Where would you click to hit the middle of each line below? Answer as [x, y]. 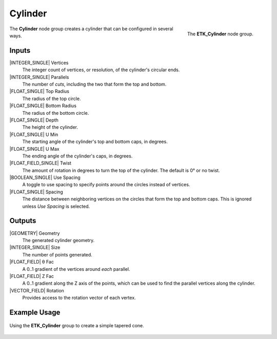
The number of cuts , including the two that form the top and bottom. [94, 84]
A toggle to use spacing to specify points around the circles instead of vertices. [106, 185]
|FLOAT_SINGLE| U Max [34, 149]
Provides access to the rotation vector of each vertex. [79, 298]
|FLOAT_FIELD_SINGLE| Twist [41, 163]
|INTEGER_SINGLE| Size [35, 247]
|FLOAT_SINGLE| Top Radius [39, 91]
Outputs [23, 221]
